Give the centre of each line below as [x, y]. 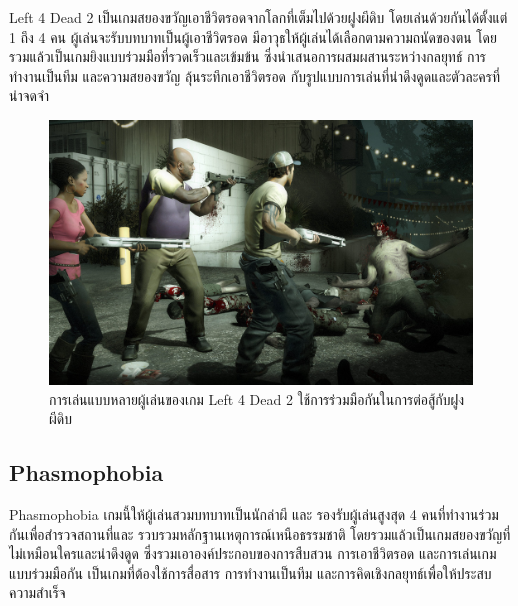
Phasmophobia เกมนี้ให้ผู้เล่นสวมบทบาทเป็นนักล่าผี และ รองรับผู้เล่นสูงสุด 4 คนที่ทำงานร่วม [254, 513]
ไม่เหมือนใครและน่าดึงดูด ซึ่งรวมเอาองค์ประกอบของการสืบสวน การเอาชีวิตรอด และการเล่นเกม [253, 553]
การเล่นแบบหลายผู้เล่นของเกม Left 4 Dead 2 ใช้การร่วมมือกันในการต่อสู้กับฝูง [257, 398]
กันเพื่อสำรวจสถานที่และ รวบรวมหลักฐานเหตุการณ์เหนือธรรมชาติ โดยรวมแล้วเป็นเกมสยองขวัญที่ [260, 533]
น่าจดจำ [29, 95]
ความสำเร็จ [37, 592]
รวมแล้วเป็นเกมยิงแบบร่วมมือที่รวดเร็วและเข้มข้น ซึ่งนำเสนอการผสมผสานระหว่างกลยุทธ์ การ [248, 56]
